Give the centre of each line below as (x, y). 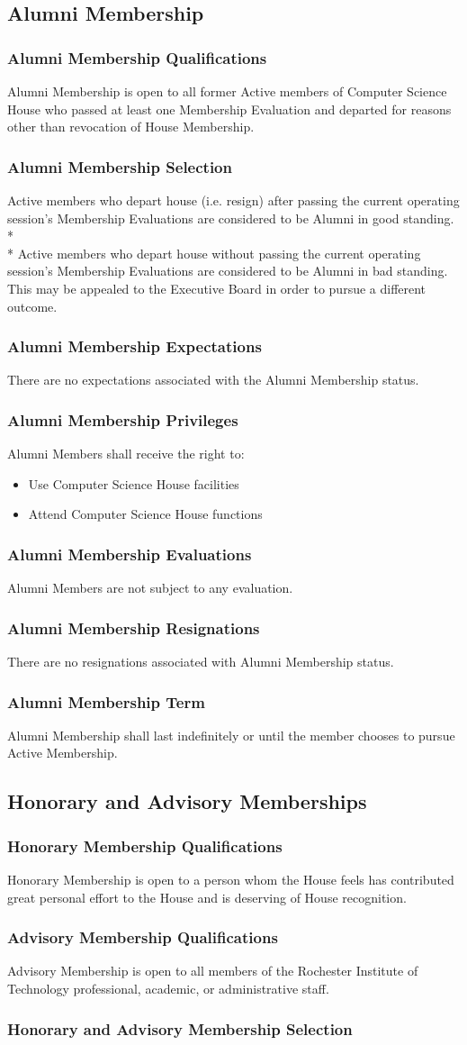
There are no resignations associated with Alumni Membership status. (201, 661)
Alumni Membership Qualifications (137, 57)
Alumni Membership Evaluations (130, 554)
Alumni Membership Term (106, 701)
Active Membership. (63, 753)
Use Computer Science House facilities (134, 483)
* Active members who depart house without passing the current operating (214, 253)
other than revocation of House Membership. (131, 127)
